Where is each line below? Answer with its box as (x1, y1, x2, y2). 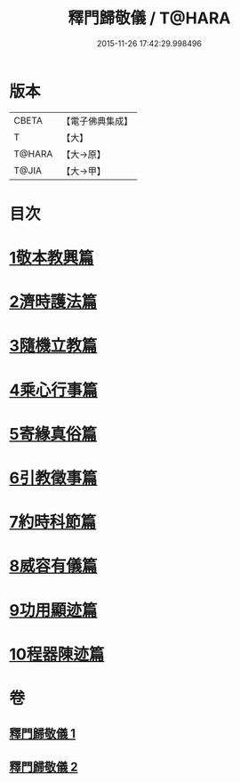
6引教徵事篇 (9, 468, 98, 488)
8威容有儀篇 (9, 556, 98, 577)
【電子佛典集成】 (61, 115, 133, 127)
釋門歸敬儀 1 (9, 726, 76, 741)
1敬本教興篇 (9, 248, 95, 268)
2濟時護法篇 (9, 292, 98, 312)
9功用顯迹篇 (9, 600, 98, 620)
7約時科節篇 (9, 513, 97, 532)
